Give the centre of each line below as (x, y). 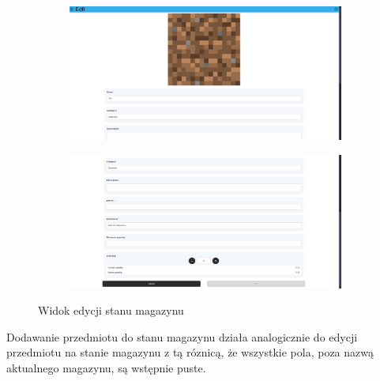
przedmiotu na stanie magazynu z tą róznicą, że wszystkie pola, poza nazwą (190, 352)
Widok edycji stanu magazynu (111, 310)
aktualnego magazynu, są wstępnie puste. (106, 367)
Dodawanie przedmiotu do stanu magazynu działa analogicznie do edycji (182, 336)
